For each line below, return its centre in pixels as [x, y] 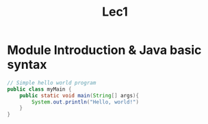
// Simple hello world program [52, 82]
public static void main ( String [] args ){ [79, 95]
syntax [27, 65]
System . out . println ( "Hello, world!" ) [85, 102]
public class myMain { [39, 89]
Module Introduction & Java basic [104, 50]
